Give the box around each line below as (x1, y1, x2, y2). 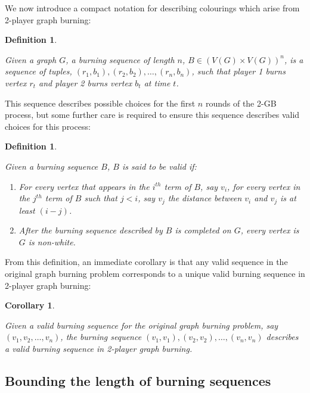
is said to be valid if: (122, 160, 197, 172)
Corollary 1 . (5, 299, 55, 311)
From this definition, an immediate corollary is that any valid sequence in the (5, 255, 288, 268)
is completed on (175, 224, 231, 236)
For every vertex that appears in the (18, 180, 150, 192)
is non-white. (28, 235, 76, 248)
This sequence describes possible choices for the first (5, 96, 196, 109)
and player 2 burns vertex (39, 76, 132, 89)
